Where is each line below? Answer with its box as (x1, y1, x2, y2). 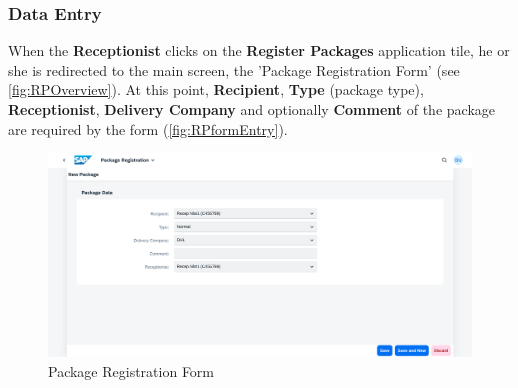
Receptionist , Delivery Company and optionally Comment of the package (8, 99, 495, 119)
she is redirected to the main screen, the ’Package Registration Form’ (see (8, 59, 460, 80)
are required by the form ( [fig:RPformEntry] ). (8, 118, 288, 139)
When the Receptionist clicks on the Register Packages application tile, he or (8, 40, 510, 61)
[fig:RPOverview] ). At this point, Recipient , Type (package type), (8, 79, 424, 100)
